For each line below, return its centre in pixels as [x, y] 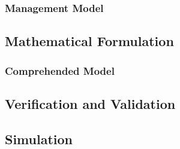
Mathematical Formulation [89, 41]
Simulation [39, 139]
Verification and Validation [90, 103]
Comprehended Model [60, 70]
